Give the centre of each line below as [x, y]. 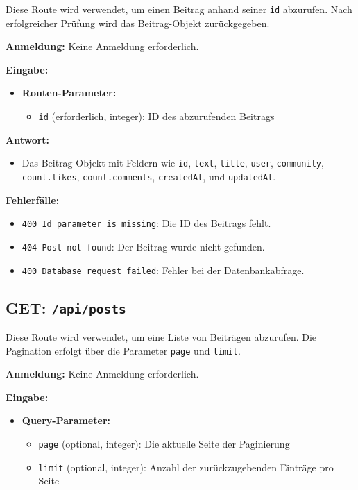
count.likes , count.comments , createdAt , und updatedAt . [149, 176]
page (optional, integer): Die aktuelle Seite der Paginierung [164, 443]
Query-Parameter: [66, 420]
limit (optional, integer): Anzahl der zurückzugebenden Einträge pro [186, 467]
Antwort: [28, 139]
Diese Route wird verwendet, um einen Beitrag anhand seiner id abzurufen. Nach [179, 9]
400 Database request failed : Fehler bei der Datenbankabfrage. [163, 270]
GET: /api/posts [66, 307]
